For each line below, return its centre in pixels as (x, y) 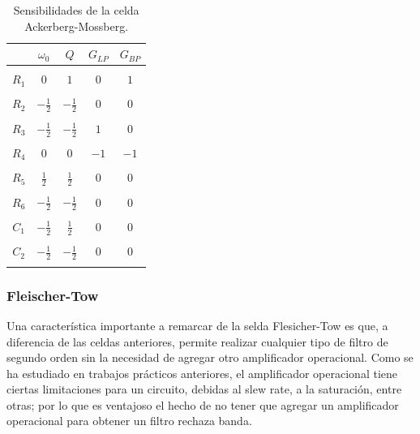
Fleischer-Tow (53, 295)
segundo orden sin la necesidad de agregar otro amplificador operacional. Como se (210, 357)
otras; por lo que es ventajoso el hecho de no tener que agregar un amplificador (203, 404)
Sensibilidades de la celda (76, 10)
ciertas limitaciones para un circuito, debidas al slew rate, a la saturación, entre (204, 389)
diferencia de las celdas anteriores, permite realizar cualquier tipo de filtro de (197, 341)
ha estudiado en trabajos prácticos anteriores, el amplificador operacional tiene (202, 373)
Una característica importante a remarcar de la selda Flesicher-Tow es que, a (197, 325)
